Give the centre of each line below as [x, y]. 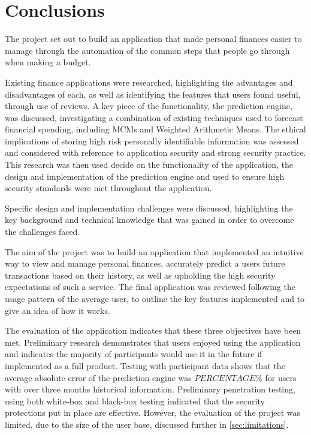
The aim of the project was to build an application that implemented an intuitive [154, 251]
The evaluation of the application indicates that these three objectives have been [153, 330]
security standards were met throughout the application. [108, 188]
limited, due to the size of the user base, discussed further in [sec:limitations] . [147, 424]
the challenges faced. [43, 232]
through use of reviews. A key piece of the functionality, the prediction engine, [149, 106]
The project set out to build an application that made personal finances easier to [153, 39]
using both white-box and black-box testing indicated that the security [135, 401]
